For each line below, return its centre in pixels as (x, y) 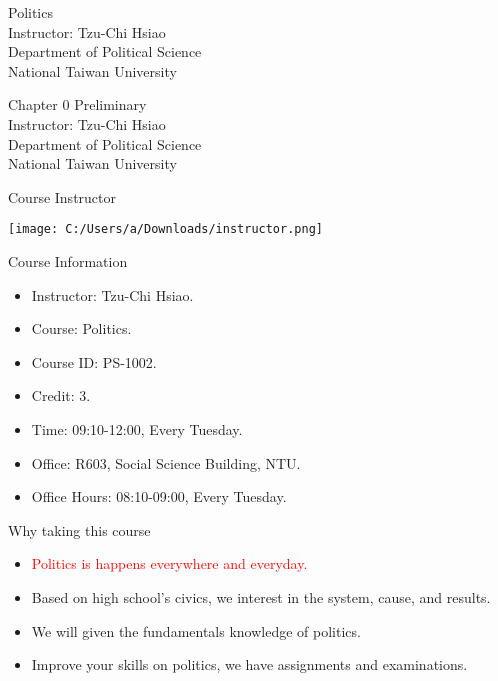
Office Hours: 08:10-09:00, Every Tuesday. (159, 496)
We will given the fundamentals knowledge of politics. (196, 630)
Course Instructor (62, 196)
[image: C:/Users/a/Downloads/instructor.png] (165, 229)
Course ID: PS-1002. (94, 361)
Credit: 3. (61, 395)
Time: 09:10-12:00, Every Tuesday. (137, 428)
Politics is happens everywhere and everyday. (169, 563)
